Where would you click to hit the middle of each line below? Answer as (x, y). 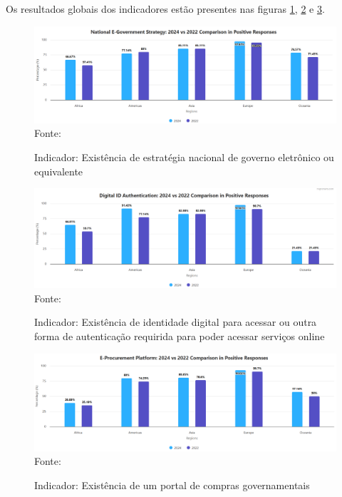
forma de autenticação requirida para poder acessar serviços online (180, 335)
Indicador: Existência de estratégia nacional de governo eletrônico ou (184, 157)
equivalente (59, 171)
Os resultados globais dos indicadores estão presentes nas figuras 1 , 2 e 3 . (165, 9)
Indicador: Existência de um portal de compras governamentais (172, 485)
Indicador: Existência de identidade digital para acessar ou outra (176, 322)
